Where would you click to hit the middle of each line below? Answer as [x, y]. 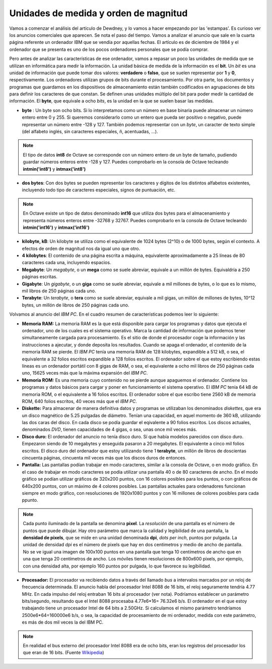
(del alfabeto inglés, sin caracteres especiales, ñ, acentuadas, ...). [90, 132]
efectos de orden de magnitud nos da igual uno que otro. [81, 248]
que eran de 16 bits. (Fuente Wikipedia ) [63, 653]
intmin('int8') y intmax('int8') [54, 169]
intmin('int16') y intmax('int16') [56, 227]
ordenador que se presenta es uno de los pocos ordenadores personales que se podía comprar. [109, 49]
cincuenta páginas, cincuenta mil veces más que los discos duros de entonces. [104, 458]
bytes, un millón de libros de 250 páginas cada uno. [76, 305]
